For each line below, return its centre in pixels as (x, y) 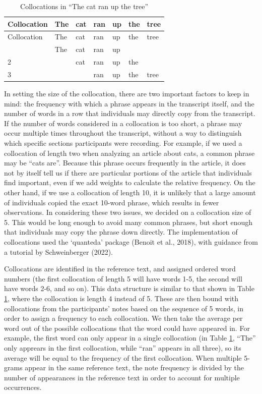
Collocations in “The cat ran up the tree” (84, 6)
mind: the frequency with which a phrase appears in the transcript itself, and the (129, 103)
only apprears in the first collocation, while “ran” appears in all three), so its (123, 347)
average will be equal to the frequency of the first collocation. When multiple (123, 357)
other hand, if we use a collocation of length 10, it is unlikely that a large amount (130, 192)
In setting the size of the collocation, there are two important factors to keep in (127, 94)
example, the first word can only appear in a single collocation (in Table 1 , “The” (130, 338)
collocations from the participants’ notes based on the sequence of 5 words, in (124, 308)
